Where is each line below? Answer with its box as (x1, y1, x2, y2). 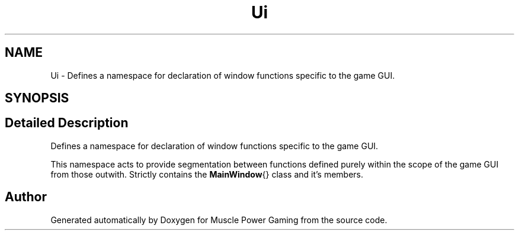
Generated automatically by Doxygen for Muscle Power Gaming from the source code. (50, 214, 387, 225)
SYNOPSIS (5, 91, 69, 106)
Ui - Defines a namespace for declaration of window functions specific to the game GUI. (50, 70, 395, 81)
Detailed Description (5, 115, 129, 131)
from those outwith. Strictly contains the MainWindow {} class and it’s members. (50, 169, 364, 179)
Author (5, 189, 47, 205)
